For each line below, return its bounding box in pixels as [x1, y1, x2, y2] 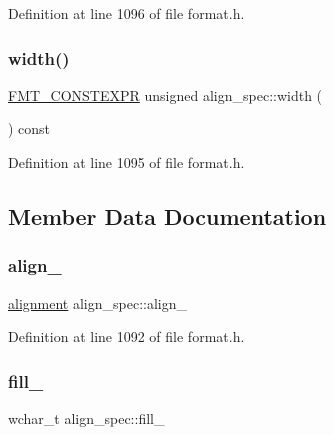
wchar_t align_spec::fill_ [8, 408, 165, 428]
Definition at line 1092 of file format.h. [8, 326, 245, 347]
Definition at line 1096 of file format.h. [8, 3, 245, 23]
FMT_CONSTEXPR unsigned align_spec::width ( [8, 84, 323, 105]
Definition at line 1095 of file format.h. [8, 152, 245, 172]
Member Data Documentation [8, 200, 327, 231]
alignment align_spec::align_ [8, 292, 188, 313]
